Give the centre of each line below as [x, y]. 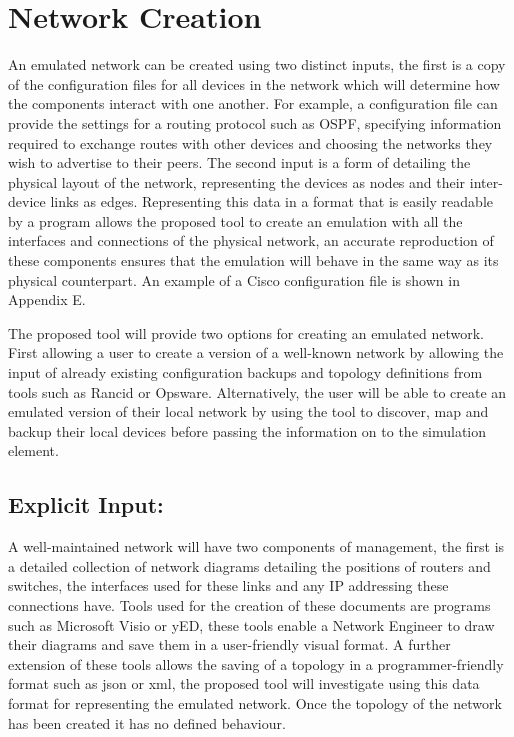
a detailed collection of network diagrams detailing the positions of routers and [249, 565]
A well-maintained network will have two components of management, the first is [256, 546]
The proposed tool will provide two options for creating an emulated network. [246, 332]
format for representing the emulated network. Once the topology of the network [255, 702]
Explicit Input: [86, 504]
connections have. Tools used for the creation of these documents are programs [249, 604]
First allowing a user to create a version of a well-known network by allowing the [256, 352]
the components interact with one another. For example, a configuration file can [253, 103]
